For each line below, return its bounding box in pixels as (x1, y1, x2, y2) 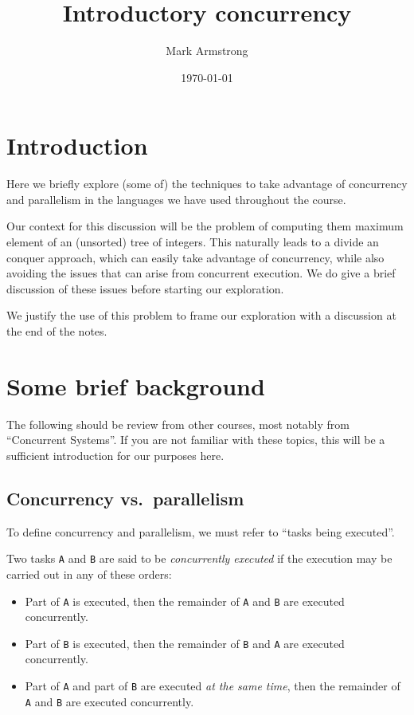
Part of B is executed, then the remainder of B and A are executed (25, 634, 345, 651)
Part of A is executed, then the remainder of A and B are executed (25, 592, 345, 609)
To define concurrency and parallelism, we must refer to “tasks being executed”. (6, 523, 395, 540)
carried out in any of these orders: (6, 565, 172, 582)
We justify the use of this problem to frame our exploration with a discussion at (6, 307, 396, 324)
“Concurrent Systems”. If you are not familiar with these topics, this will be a (6, 431, 385, 448)
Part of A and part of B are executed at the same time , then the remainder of (25, 678, 400, 694)
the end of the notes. (6, 323, 107, 339)
